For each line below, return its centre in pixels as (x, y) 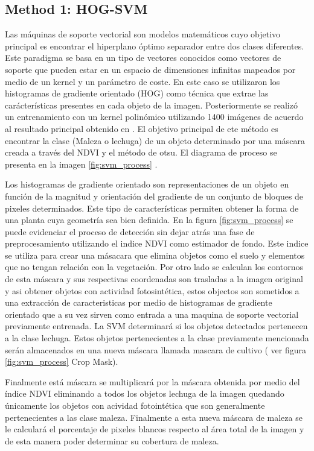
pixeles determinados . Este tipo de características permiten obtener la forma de (152, 208)
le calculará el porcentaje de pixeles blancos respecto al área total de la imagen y (155, 429)
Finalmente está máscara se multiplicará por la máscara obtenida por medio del (152, 381)
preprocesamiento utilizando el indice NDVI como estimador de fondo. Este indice (157, 243)
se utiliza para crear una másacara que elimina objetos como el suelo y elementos (155, 255)
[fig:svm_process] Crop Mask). (62, 361)
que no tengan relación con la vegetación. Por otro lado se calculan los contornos (154, 267)
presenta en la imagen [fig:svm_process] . (81, 164)
